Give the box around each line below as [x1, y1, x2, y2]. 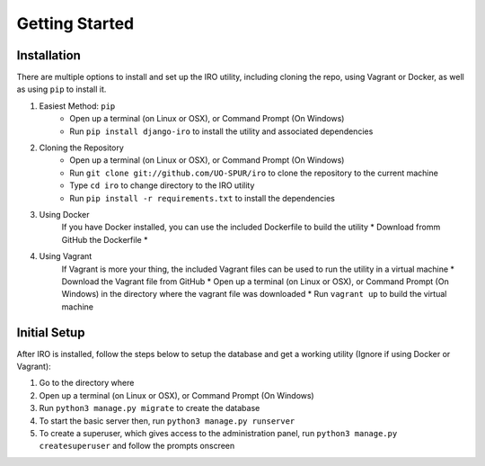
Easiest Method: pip [39, 100, 116, 112]
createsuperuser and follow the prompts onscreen [39, 441, 235, 452]
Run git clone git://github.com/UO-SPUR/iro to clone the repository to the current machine [69, 167, 439, 178]
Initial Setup [16, 325, 85, 340]
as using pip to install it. [16, 84, 107, 94]
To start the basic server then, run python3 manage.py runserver [39, 415, 295, 426]
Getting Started [16, 13, 135, 33]
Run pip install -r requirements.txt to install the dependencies [69, 193, 336, 203]
